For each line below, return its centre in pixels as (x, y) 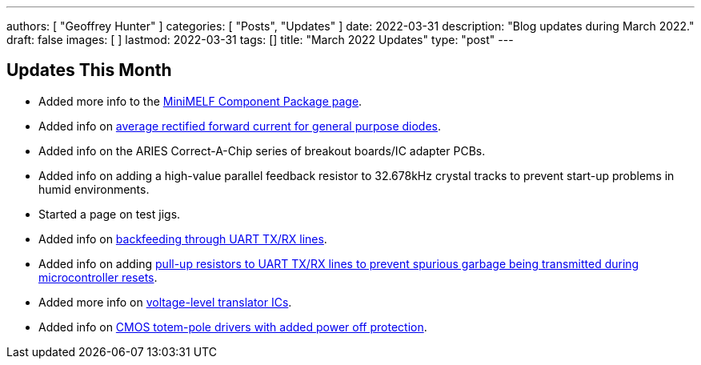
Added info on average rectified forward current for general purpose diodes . (240, 126)
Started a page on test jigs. (110, 214)
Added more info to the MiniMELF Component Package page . (200, 101)
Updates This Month (89, 70)
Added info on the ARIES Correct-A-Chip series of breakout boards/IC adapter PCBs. (262, 150)
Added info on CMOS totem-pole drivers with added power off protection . (233, 327)
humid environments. (94, 189)
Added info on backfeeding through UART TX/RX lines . (183, 239)
